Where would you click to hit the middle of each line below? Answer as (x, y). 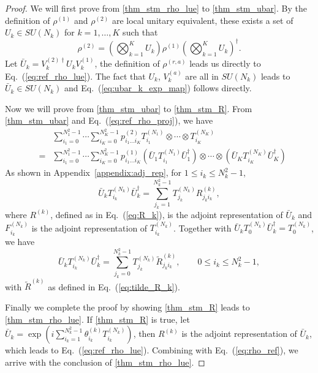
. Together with (202, 228)
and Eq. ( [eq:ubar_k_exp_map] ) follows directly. (158, 88)
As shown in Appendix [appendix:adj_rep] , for (93, 172)
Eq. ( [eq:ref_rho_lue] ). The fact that (75, 76)
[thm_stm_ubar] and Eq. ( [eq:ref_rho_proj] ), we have (109, 120)
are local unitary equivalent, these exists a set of (203, 20)
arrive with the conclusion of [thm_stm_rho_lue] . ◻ (105, 362)
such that (140, 32)
